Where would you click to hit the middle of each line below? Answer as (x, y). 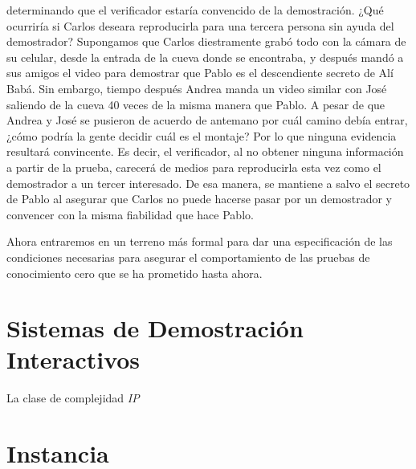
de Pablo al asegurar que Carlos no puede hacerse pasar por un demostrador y (200, 199)
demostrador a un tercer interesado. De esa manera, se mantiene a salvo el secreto (208, 183)
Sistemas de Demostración (155, 328)
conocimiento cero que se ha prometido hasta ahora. (135, 273)
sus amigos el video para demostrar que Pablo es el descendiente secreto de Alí (200, 73)
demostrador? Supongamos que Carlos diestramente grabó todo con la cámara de (206, 41)
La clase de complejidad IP (73, 398)
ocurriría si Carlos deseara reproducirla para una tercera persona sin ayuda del (200, 25)
